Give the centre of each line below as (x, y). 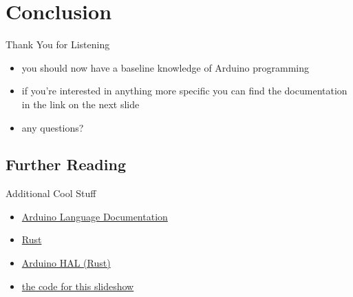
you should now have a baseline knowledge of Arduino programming (165, 67)
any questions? (53, 127)
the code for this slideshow (78, 286)
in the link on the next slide (81, 104)
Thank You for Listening (58, 44)
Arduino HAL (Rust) (66, 263)
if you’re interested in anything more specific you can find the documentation (184, 91)
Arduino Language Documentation (95, 216)
